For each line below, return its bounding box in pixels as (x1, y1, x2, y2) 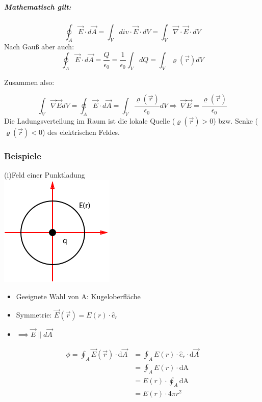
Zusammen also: (4, 76, 55, 87)
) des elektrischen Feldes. (42, 126, 120, 137)
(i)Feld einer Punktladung (4, 169, 85, 180)
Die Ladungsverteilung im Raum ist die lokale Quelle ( (4, 115, 175, 126)
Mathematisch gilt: (4, 1, 71, 12)
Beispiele (4, 149, 41, 162)
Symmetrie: (16, 309, 52, 320)
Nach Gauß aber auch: (4, 41, 74, 52)
